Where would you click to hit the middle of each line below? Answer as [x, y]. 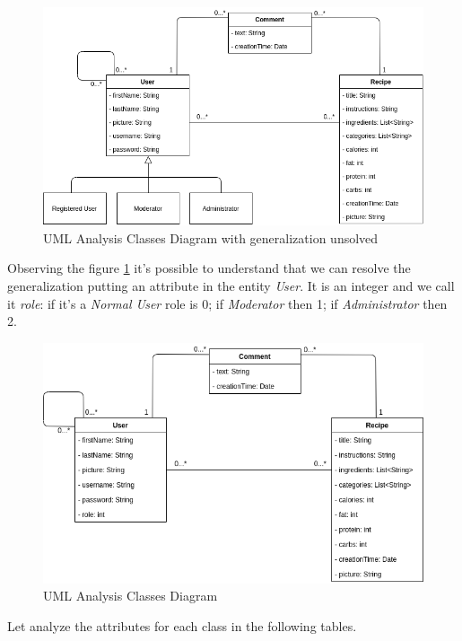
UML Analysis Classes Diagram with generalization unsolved [211, 237]
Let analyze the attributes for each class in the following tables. [182, 625]
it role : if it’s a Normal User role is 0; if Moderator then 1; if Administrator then [227, 303]
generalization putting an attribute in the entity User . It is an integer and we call [231, 286]
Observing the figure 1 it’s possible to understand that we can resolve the [209, 268]
